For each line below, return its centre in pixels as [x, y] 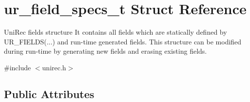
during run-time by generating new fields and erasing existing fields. [106, 51]
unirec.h [54, 67]
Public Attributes [49, 93]
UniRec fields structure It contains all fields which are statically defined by [115, 32]
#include [18, 67]
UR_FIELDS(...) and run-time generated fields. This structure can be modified [123, 41]
